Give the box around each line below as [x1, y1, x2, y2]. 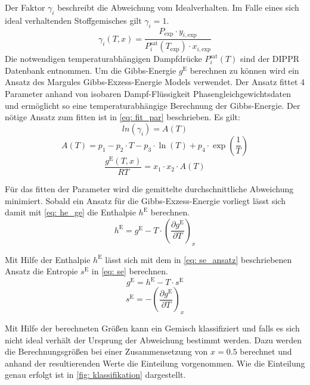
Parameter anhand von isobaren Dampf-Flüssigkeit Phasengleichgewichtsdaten [5, 87, 292, 100]
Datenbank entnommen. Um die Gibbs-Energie [5, 64, 176, 76]
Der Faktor [5, 1, 45, 13]
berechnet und [240, 345, 292, 358]
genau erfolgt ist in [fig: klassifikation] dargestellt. [5, 368, 186, 381]
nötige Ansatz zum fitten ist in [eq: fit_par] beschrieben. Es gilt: [5, 111, 240, 123]
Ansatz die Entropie [5, 265, 78, 277]
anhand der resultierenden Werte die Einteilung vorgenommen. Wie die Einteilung [5, 356, 305, 369]
